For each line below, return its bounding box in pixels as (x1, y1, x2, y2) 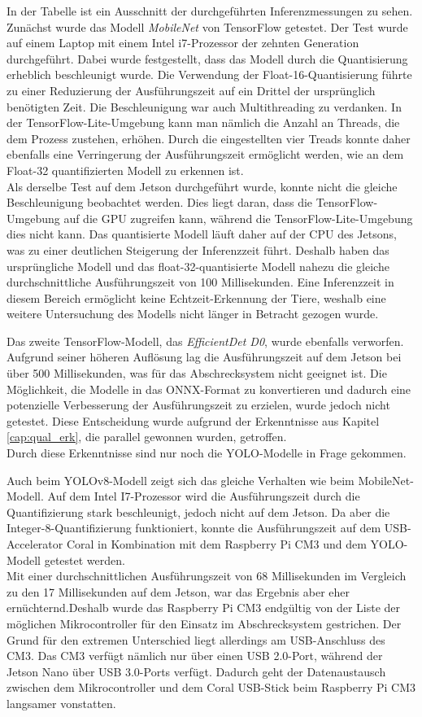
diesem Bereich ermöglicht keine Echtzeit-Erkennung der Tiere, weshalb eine (7, 289, 386, 306)
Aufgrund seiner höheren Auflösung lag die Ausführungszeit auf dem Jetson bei (7, 348, 402, 365)
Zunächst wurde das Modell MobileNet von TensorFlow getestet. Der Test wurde (7, 18, 408, 35)
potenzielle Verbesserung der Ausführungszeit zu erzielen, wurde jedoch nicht (7, 396, 390, 413)
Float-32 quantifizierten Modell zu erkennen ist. (7, 161, 244, 178)
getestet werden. (44, 551, 125, 568)
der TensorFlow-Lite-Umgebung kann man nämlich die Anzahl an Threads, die (7, 114, 400, 131)
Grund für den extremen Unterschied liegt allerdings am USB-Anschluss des (7, 631, 385, 648)
